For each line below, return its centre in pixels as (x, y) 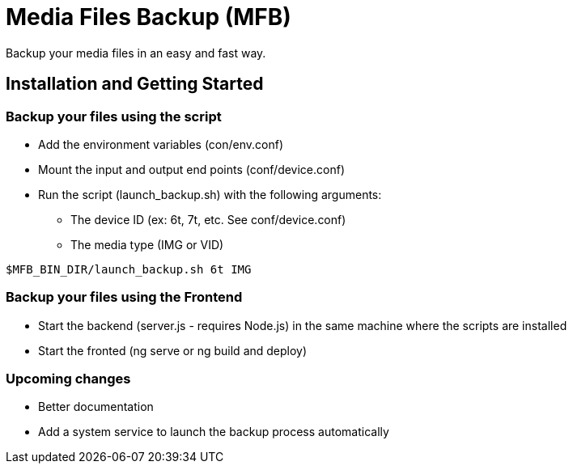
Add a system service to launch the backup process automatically (214, 432)
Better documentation (96, 407)
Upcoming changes (68, 379)
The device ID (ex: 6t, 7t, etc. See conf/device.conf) (208, 219)
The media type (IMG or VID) (147, 244)
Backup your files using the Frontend (124, 297)
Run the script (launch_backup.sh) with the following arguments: (210, 194)
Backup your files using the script (114, 116)
